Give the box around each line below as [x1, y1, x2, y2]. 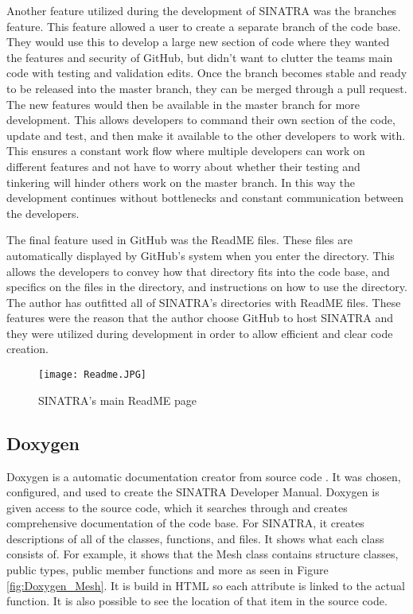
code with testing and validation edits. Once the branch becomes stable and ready [6, 64, 407, 81]
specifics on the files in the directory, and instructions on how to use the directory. [6, 278, 407, 295]
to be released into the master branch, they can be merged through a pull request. [6, 80, 407, 96]
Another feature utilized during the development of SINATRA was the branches [6, 2, 397, 18]
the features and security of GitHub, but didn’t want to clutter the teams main [6, 49, 393, 65]
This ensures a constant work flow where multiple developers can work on [6, 142, 365, 159]
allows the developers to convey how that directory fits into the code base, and [6, 262, 390, 279]
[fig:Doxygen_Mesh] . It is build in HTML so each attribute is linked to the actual [6, 577, 405, 593]
